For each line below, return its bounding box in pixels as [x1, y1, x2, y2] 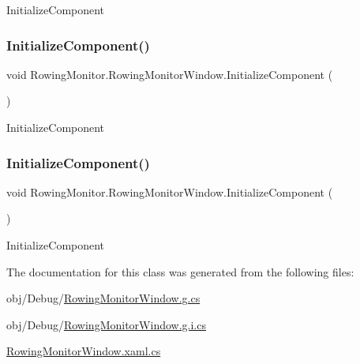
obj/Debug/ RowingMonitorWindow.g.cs [6, 290, 201, 306]
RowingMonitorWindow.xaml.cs [6, 343, 161, 359]
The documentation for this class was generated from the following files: [6, 263, 354, 280]
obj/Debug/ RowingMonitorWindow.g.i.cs [6, 316, 206, 332]
